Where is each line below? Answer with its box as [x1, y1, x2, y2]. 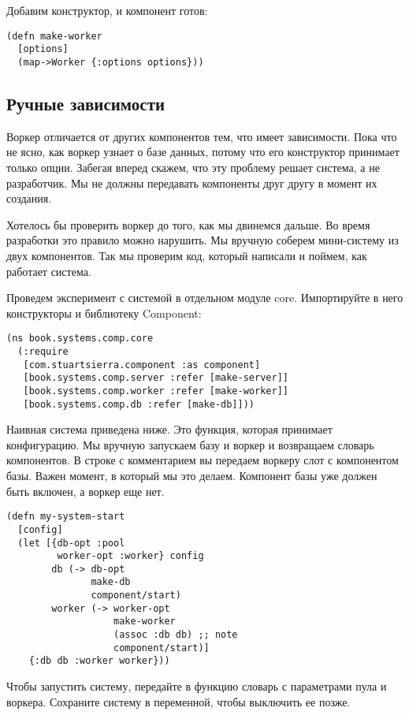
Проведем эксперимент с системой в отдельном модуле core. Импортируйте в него [6, 289, 403, 306]
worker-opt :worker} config [57, 550, 204, 562]
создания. [6, 190, 52, 207]
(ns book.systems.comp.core [6, 333, 154, 344]
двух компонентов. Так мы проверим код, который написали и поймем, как [6, 247, 367, 263]
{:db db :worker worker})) [28, 655, 170, 667]
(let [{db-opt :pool [17, 537, 125, 549]
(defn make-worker [6, 30, 102, 42]
